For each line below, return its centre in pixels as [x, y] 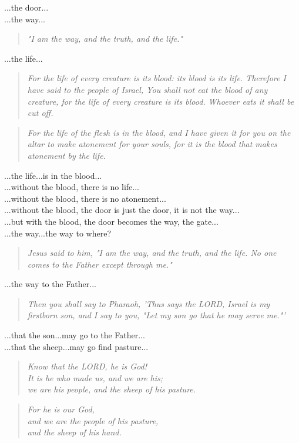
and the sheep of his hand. [74, 432]
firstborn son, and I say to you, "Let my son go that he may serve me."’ [156, 315]
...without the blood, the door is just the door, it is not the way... [122, 210]
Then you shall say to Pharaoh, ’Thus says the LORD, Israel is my [149, 303]
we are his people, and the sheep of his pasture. [112, 389]
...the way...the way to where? [58, 233]
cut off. [40, 113]
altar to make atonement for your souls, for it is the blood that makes [152, 144]
